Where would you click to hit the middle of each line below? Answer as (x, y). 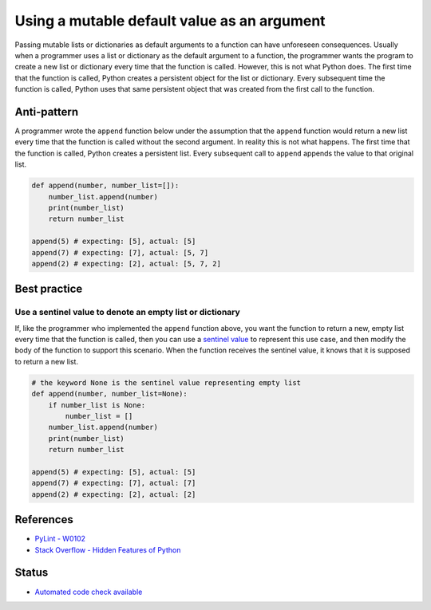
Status (32, 573)
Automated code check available (89, 592)
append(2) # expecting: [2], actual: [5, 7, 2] (126, 264)
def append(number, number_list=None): (109, 394)
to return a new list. (47, 361)
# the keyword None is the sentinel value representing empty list (166, 382)
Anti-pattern (47, 112)
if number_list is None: (97, 405)
